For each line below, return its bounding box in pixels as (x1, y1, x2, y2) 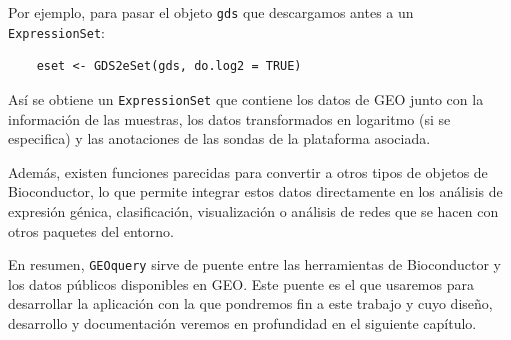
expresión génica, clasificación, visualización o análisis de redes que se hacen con (8, 200, 499, 221)
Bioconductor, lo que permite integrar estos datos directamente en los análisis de (8, 181, 503, 202)
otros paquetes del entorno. (8, 220, 174, 241)
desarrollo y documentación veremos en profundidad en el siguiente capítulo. (8, 312, 477, 333)
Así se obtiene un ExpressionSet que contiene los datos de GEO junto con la (8, 88, 484, 109)
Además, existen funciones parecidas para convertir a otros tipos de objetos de (8, 161, 488, 182)
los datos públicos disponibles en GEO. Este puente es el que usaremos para (8, 273, 474, 294)
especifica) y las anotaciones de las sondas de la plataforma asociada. (8, 128, 431, 149)
